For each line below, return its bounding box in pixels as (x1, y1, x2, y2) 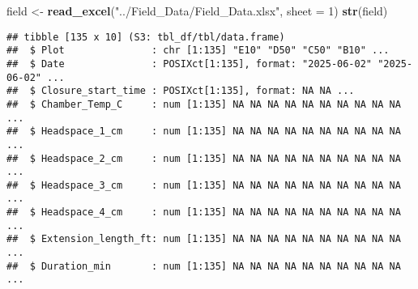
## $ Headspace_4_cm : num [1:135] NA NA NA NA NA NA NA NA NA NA (6, 206, 401, 219)
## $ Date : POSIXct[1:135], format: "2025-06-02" (6, 57, 373, 70)
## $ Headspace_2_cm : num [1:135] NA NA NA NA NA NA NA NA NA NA (6, 152, 401, 164)
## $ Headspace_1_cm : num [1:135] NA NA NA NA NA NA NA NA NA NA (6, 125, 401, 138)
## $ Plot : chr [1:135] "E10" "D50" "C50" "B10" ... (6, 45, 390, 57)
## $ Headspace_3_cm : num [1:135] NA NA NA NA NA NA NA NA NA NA (6, 179, 401, 191)
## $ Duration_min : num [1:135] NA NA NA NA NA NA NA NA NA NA (6, 260, 401, 272)
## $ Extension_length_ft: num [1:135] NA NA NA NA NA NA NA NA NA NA (6, 233, 401, 245)
